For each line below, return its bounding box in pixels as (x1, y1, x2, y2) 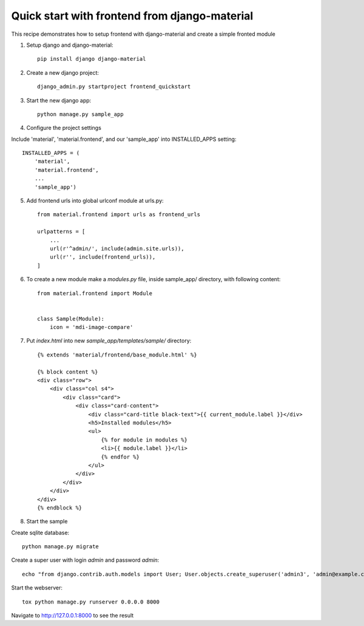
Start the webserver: (11, 584, 63, 591)
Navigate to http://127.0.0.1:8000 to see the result (11, 612, 134, 619)
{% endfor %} (101, 453, 140, 460)
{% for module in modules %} (101, 436, 188, 443)
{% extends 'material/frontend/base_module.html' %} (37, 351, 197, 358)
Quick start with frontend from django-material (11, 9, 254, 22)
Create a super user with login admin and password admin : (11, 556, 160, 564)
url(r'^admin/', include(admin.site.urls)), (49, 245, 184, 252)
